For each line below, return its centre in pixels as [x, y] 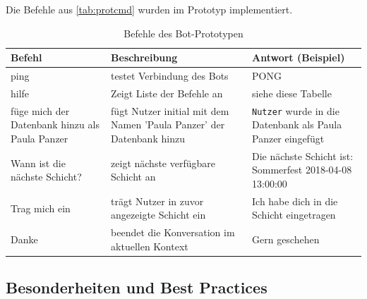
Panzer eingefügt [288, 138]
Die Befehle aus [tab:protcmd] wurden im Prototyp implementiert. [149, 9]
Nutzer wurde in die [296, 110]
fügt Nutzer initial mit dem [170, 110]
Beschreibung [144, 57]
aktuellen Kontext [150, 246]
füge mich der [40, 110]
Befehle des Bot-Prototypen [183, 33]
